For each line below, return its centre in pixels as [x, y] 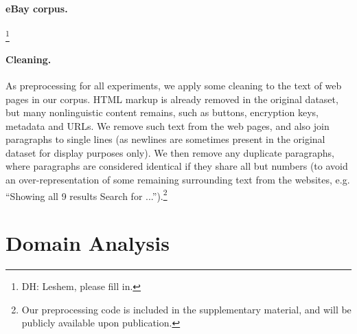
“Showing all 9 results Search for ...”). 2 [87, 194]
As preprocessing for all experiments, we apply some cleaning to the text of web [174, 85]
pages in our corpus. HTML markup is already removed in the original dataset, [172, 99]
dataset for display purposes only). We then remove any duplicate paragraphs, [170, 152]
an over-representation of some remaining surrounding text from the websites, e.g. [178, 180]
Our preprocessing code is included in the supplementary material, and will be [186, 309]
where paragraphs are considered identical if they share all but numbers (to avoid [177, 166]
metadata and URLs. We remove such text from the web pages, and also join [168, 125]
